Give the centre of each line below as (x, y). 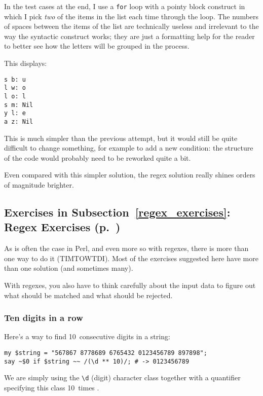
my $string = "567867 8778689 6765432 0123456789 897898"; (106, 353)
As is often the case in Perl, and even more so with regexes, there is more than (126, 248)
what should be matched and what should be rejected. (88, 295)
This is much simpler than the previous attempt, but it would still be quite (121, 138)
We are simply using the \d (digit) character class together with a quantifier (122, 377)
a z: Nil (19, 121)
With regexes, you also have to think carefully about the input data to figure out (130, 285)
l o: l (15, 96)
